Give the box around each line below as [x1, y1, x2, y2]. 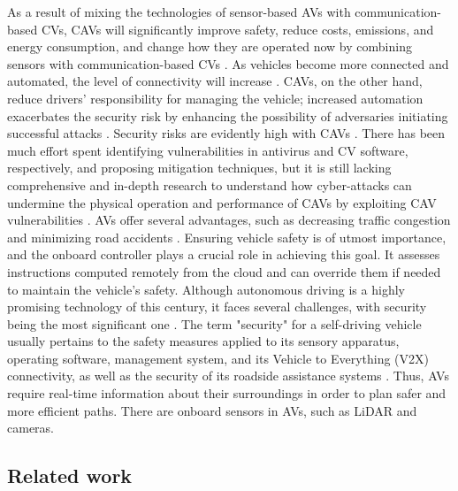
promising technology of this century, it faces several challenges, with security [7, 297, 427, 316]
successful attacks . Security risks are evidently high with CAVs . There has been [7, 124, 446, 142]
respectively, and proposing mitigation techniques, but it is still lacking [7, 158, 392, 177]
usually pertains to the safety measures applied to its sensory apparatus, [7, 332, 400, 350]
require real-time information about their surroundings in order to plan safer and [7, 384, 447, 403]
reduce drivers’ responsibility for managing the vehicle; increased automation [7, 88, 424, 107]
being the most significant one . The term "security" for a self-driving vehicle [7, 314, 422, 333]
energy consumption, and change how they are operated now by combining [7, 37, 412, 56]
